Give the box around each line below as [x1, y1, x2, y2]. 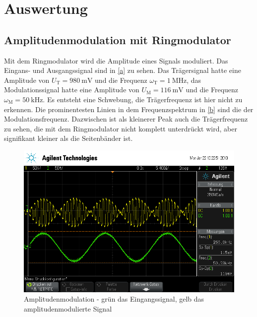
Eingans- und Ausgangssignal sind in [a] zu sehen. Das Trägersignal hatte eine [4, 65, 241, 75]
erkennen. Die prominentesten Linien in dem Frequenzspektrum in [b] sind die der [4, 104, 254, 114]
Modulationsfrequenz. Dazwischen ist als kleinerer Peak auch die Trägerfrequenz [4, 114, 248, 124]
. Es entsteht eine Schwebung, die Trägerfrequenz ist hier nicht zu [43, 94, 243, 104]
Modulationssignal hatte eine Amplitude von [4, 84, 139, 95]
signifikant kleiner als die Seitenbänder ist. [4, 133, 133, 143]
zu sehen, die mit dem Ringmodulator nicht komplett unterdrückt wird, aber [4, 123, 237, 133]
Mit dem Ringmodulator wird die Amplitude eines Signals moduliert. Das [4, 55, 228, 65]
